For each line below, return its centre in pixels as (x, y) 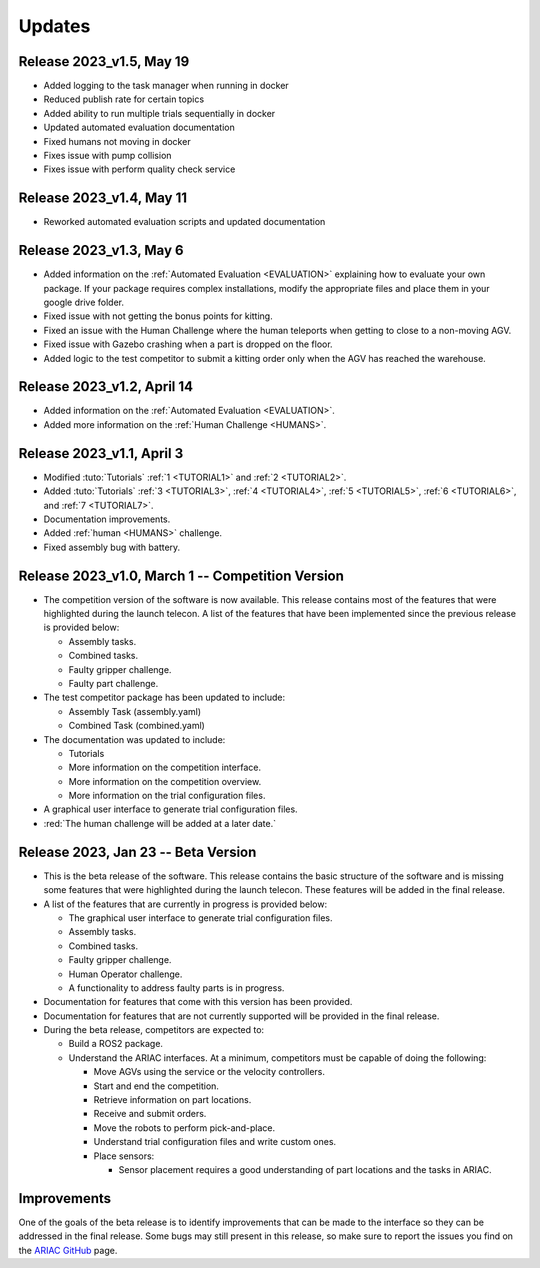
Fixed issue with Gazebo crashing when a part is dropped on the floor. (188, 344)
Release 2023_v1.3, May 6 (101, 250)
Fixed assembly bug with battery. (112, 547)
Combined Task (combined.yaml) (136, 726)
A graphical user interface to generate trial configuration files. (171, 809)
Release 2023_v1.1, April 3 (101, 453)
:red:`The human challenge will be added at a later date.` (160, 823)
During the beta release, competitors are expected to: (154, 1030)
